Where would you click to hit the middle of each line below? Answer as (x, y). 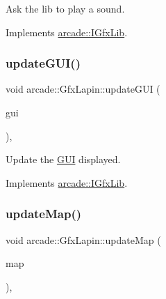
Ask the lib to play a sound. (65, 8)
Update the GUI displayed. (63, 159)
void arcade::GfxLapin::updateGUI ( (83, 89)
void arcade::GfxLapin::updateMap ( (83, 239)
